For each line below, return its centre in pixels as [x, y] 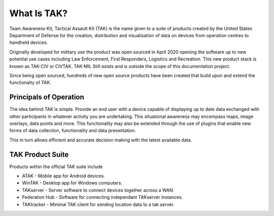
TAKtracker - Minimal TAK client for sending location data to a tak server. [98, 204]
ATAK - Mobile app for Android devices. [63, 176]
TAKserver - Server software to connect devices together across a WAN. [98, 190]
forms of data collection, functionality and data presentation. [73, 131]
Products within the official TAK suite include [56, 166]
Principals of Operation [47, 97]
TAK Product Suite [39, 154]
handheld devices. [29, 43]
